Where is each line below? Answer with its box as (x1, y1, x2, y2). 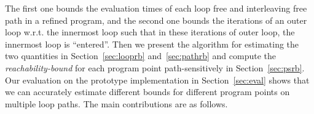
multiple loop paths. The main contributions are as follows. (5, 97, 228, 110)
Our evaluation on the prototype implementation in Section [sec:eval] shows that (5, 73, 310, 86)
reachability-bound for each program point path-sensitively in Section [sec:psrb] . (5, 61, 305, 74)
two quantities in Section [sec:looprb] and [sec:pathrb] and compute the (5, 49, 276, 62)
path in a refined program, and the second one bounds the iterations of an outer (5, 13, 307, 26)
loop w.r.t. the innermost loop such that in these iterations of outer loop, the (5, 26, 295, 38)
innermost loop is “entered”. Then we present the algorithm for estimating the (5, 37, 299, 50)
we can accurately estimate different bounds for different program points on (5, 85, 290, 98)
